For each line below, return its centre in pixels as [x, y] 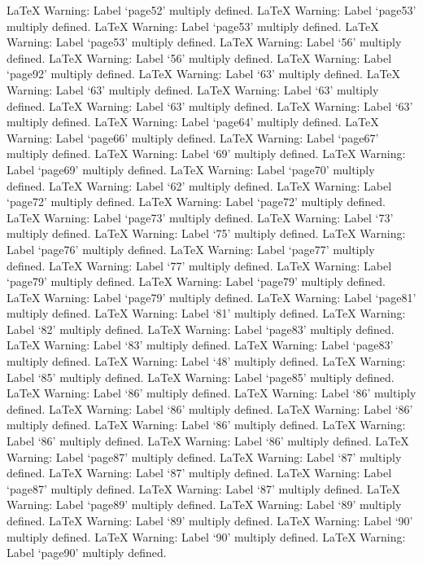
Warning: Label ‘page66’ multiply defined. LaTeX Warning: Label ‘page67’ [193, 137]
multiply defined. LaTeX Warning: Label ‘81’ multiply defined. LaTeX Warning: [206, 313]
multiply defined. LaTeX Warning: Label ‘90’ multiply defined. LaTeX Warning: [206, 536]
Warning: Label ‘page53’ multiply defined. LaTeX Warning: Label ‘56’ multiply [204, 42]
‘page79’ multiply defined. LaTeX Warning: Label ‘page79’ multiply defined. [196, 281]
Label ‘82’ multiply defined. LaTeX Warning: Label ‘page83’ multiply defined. [201, 329]
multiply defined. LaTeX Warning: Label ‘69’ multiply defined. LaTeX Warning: [206, 154]
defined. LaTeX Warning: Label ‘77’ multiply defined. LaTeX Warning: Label [199, 265]
